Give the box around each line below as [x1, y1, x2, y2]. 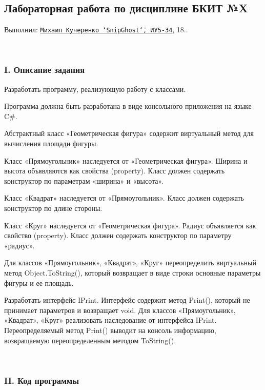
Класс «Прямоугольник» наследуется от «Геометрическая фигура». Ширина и [4, 155, 248, 166]
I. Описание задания [4, 63, 85, 76]
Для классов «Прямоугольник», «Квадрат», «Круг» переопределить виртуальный [4, 257, 256, 268]
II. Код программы [4, 374, 79, 386]
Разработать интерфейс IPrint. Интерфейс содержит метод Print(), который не [4, 295, 250, 305]
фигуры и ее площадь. [4, 277, 74, 288]
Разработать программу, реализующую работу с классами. [4, 83, 186, 94]
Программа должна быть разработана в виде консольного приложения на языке [4, 101, 252, 111]
